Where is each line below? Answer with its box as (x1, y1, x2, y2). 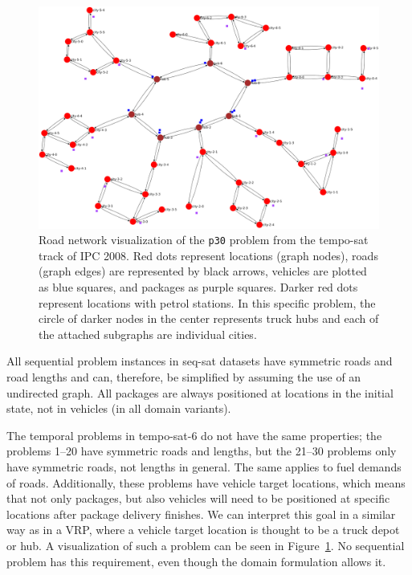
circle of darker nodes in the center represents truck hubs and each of (39, 310, 379, 327)
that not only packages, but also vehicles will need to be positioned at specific (6, 490, 390, 507)
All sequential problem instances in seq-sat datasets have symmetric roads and (6, 353, 393, 369)
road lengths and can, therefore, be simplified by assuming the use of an (6, 369, 361, 385)
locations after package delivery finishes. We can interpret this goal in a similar (6, 505, 396, 522)
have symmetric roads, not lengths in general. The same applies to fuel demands (6, 458, 402, 475)
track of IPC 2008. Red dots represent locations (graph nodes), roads (39, 247, 378, 263)
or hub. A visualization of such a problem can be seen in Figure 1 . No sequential (6, 536, 405, 553)
